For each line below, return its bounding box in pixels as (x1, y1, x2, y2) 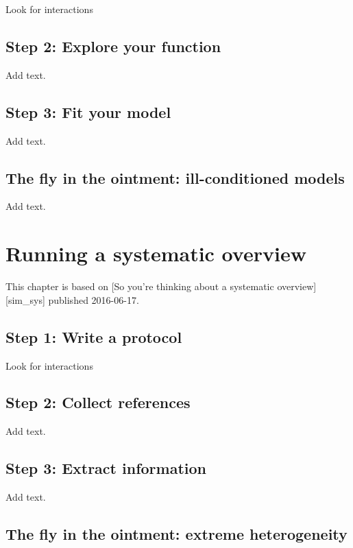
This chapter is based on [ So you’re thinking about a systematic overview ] (5, 279, 317, 294)
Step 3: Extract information (5, 457, 206, 479)
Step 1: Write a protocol (5, 326, 182, 347)
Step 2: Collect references (5, 392, 191, 413)
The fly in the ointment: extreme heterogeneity (5, 523, 348, 545)
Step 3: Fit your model (5, 101, 171, 122)
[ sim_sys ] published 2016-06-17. (5, 292, 139, 307)
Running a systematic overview (5, 239, 306, 267)
